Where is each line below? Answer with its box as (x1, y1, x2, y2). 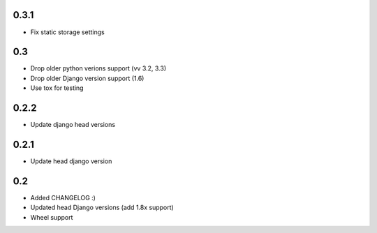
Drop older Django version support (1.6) (30, 74, 145, 82)
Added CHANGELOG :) (30, 193, 96, 202)
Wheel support (30, 213, 73, 221)
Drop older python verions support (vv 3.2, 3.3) (30, 64, 167, 73)
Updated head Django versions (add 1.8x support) (30, 203, 174, 212)
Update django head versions (30, 121, 115, 129)
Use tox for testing (30, 84, 84, 92)
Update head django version (30, 157, 112, 165)
